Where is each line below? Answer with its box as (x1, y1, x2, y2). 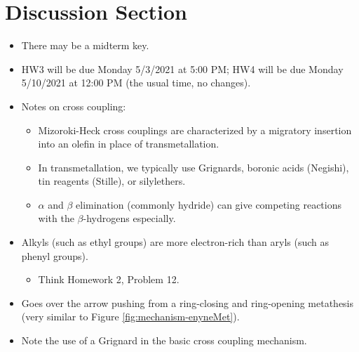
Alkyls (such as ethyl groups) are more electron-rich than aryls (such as (21, 235, 330, 249)
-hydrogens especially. (83, 211, 176, 226)
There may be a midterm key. (21, 38, 149, 53)
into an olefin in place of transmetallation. (38, 136, 219, 151)
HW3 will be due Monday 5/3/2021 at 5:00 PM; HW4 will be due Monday (21, 61, 344, 76)
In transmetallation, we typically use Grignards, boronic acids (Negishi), (38, 159, 349, 174)
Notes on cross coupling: (21, 98, 126, 113)
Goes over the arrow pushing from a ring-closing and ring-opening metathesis (21, 295, 354, 310)
